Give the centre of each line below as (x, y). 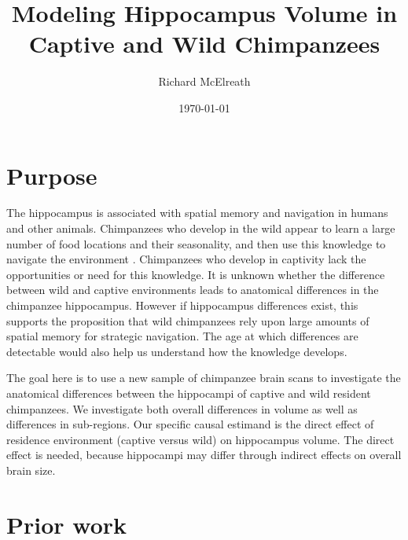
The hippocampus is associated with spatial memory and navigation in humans (197, 213)
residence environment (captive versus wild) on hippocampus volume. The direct (200, 439)
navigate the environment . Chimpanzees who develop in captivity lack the (186, 259)
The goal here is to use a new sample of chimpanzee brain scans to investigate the (204, 378)
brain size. (31, 470)
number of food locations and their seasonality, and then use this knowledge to (196, 243)
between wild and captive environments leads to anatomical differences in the (193, 290)
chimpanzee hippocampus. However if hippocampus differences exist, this (182, 305)
